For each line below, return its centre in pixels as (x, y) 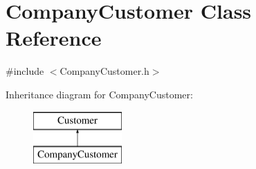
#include (25, 71)
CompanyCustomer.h (104, 71)
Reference (54, 38)
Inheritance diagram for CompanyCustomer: (99, 94)
